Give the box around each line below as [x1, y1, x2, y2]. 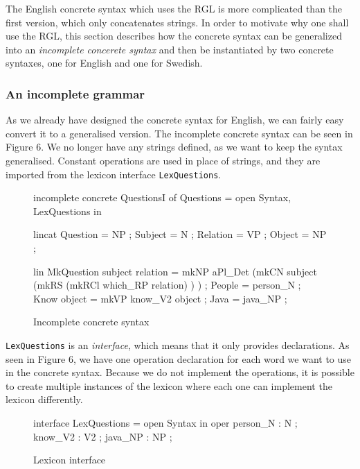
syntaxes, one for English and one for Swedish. [6, 56, 203, 70]
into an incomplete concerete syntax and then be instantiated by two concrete [6, 42, 334, 56]
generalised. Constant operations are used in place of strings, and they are [6, 153, 321, 167]
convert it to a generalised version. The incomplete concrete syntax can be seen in [6, 126, 353, 140]
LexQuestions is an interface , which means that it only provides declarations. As [6, 337, 350, 352]
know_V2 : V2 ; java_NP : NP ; [33, 429, 172, 443]
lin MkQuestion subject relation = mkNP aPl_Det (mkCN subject [33, 264, 317, 278]
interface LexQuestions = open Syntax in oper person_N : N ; [33, 416, 298, 429]
